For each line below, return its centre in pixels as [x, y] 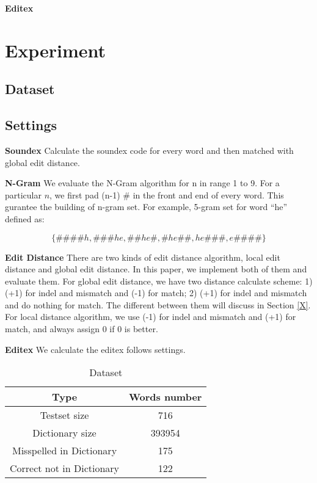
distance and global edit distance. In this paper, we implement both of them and [156, 269]
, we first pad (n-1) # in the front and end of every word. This [167, 194]
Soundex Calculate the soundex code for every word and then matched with [149, 150]
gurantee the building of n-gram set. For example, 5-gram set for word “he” [146, 207]
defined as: [25, 218]
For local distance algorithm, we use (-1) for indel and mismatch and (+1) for [151, 317]
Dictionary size [64, 433]
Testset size [64, 415]
